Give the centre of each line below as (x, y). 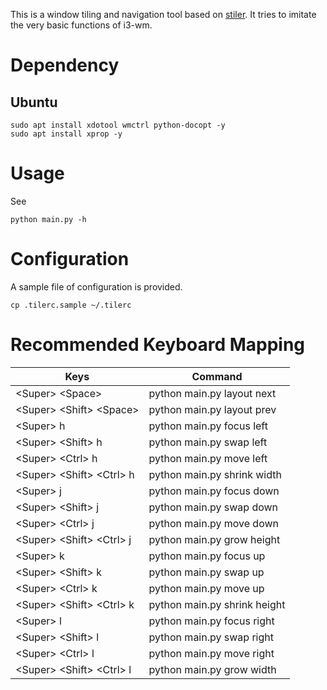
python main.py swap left (208, 442)
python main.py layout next (212, 393)
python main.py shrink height (217, 604)
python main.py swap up (206, 572)
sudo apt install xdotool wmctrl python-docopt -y (118, 125)
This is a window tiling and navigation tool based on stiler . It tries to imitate (163, 14)
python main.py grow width (212, 669)
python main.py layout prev (212, 409)
